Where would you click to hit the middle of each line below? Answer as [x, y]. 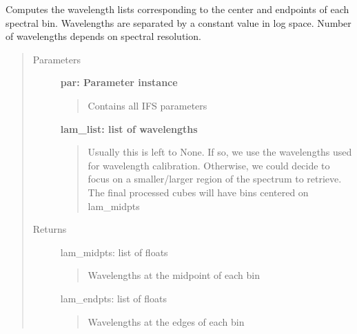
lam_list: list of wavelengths [129, 128]
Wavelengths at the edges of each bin [166, 321]
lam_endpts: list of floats [114, 298]
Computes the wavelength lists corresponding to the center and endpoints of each [177, 9]
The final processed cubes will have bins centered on [198, 192]
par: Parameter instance [119, 82]
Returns [50, 229]
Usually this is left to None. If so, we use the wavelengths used [220, 152]
